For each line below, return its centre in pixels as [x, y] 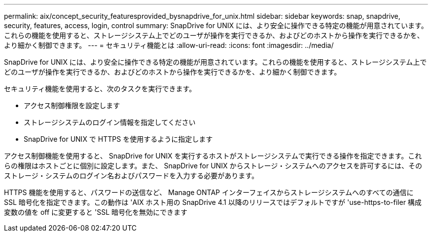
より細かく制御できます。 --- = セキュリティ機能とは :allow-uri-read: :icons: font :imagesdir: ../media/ [169, 45]
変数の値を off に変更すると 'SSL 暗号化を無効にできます [96, 212]
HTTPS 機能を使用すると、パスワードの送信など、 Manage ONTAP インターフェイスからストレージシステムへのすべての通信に [209, 192]
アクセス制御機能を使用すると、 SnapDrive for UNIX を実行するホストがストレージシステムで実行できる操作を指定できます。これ [213, 156]
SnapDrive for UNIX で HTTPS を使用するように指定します [118, 139]
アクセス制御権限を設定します [72, 105]
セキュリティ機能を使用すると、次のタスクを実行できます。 [100, 89]
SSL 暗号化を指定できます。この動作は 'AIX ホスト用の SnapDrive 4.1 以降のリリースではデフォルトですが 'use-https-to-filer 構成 [213, 202]
